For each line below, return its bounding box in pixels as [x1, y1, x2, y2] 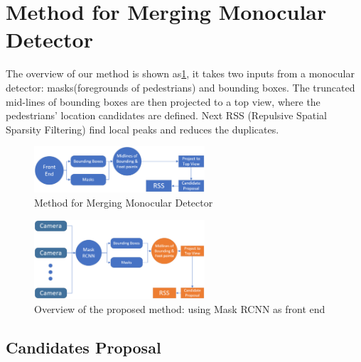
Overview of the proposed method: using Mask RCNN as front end [34, 301, 325, 316]
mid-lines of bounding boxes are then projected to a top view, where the [6, 94, 320, 109]
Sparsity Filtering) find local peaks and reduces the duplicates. [6, 121, 279, 136]
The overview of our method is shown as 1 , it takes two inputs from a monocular [6, 66, 355, 81]
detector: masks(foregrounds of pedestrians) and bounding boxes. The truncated [6, 79, 355, 94]
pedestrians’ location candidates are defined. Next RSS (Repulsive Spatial [6, 108, 327, 123]
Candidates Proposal [6, 336, 161, 358]
